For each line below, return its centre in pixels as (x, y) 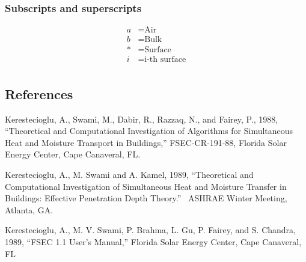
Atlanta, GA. (29, 209)
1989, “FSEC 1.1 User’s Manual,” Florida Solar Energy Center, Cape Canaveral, (153, 241)
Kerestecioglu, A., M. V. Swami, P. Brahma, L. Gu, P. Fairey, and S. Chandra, (150, 230)
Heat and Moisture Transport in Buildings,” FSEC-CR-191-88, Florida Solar (146, 142)
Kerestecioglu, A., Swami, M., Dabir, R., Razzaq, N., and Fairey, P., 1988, (142, 119)
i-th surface (165, 60)
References (39, 93)
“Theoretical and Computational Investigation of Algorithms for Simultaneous (149, 131)
